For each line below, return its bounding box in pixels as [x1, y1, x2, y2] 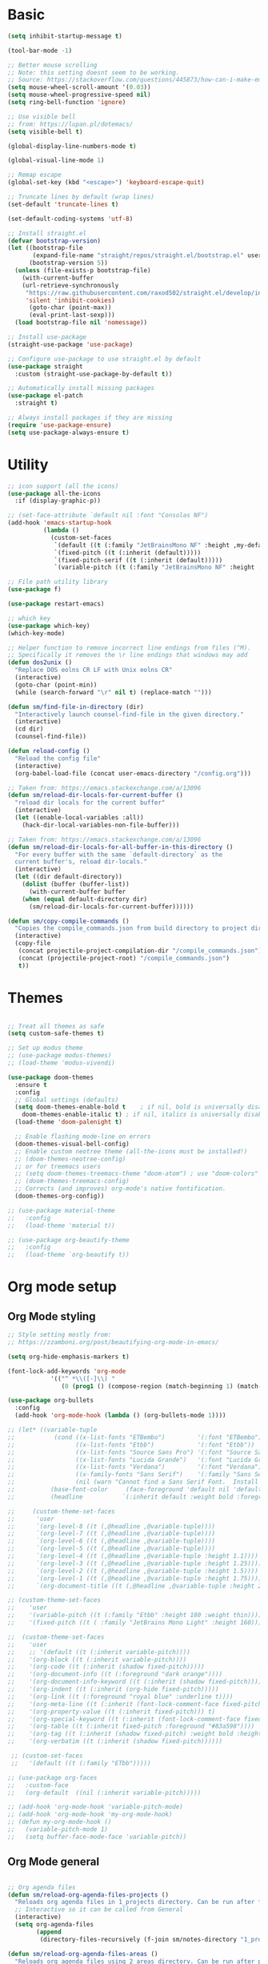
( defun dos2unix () [7, 658, 73, 666]
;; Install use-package [7, 333, 87, 341]
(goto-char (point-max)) [28, 304, 112, 312]
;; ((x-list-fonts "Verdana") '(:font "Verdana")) [7, 1463, 266, 1471]
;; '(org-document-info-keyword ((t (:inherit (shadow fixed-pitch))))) [7, 1678, 266, 1686]
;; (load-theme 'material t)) [7, 1221, 115, 1230]
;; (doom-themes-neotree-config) [14, 1155, 126, 1163]
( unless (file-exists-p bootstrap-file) [14, 267, 151, 275]
